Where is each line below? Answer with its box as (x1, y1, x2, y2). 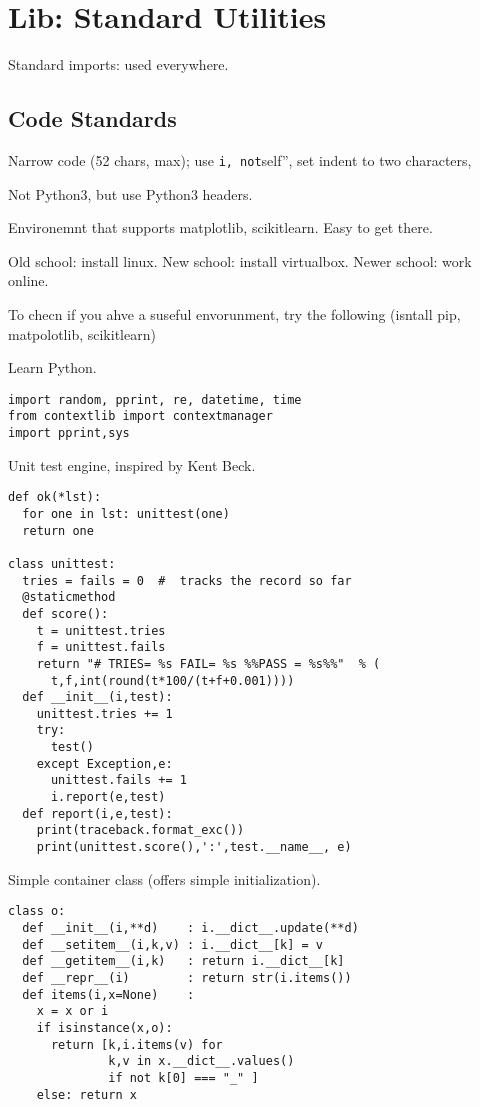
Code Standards (8, 103, 177, 134)
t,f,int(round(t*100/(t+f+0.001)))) (50, 673, 295, 688)
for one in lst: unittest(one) (22, 506, 230, 521)
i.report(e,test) (50, 790, 166, 805)
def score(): (22, 606, 109, 621)
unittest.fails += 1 (50, 773, 187, 788)
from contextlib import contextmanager (8, 409, 273, 424)
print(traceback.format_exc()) (36, 823, 245, 838)
